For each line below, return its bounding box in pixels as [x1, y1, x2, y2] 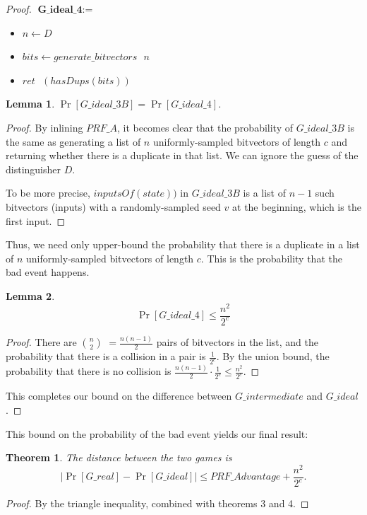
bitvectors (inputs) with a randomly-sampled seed [6, 199, 221, 214]
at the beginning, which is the [232, 199, 361, 214]
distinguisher [6, 161, 61, 176]
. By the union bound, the [216, 349, 330, 364]
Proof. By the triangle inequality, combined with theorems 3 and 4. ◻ [6, 496, 309, 511]
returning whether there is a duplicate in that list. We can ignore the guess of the [6, 148, 359, 163]
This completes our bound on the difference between [6, 388, 232, 403]
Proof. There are [6, 335, 77, 349]
